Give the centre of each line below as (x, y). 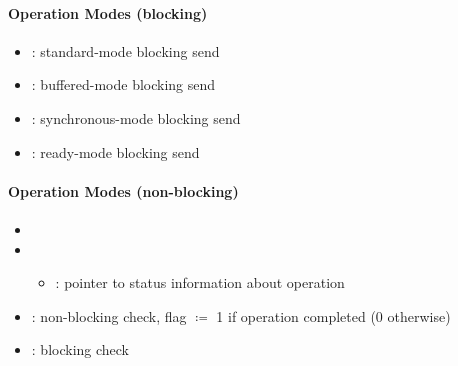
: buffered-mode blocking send (123, 84)
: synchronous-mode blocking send (136, 117)
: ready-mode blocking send (115, 151)
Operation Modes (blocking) (108, 12)
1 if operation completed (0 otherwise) (333, 315)
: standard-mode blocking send (125, 50)
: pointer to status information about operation (200, 282)
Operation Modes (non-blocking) (123, 190)
